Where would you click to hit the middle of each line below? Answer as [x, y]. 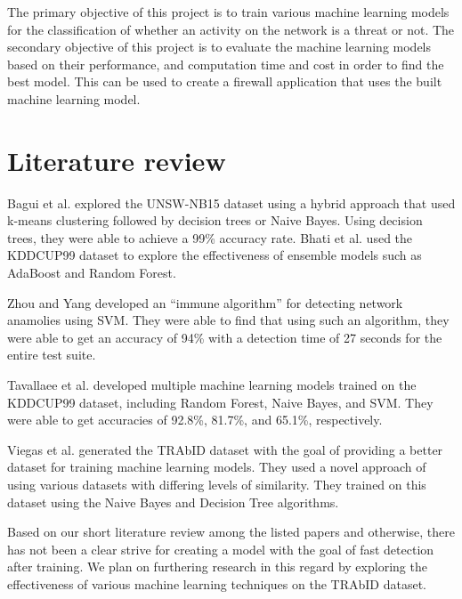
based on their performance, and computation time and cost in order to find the [226, 64]
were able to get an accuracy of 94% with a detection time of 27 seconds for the [225, 337]
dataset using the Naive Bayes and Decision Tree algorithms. [173, 502]
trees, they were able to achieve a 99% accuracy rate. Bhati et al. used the [210, 237]
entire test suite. [52, 355]
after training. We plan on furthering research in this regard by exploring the [217, 567]
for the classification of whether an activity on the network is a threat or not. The [231, 29]
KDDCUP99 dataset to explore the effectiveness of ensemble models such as [215, 255]
